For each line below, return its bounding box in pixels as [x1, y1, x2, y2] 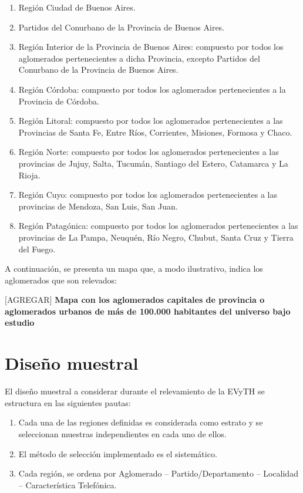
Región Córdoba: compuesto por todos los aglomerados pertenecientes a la [18, 83, 286, 95]
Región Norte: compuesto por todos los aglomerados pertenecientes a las [18, 146, 279, 158]
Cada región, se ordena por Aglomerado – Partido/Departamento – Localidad [18, 467, 298, 480]
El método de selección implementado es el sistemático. [18, 447, 217, 460]
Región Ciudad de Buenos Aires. [18, 1, 136, 13]
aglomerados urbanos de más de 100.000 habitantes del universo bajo [5, 305, 291, 317]
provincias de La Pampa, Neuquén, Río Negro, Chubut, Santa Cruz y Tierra [18, 231, 294, 243]
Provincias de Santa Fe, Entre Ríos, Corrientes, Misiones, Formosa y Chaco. [18, 126, 292, 138]
